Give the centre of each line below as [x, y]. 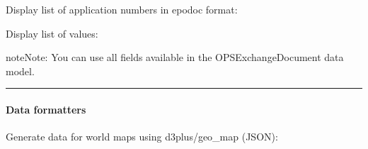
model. [20, 71]
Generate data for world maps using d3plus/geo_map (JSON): [142, 137]
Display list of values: [52, 33]
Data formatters [46, 109]
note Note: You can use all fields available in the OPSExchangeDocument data [175, 57]
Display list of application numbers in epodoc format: [122, 9]
